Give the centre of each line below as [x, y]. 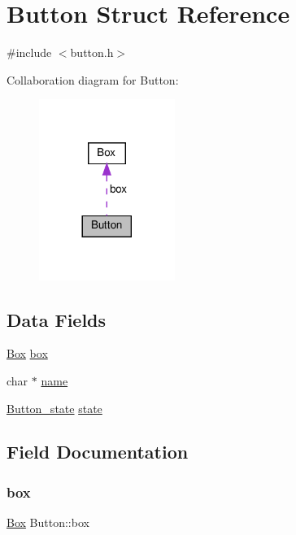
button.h [92, 52]
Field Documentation [98, 452]
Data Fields [57, 319]
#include [29, 52]
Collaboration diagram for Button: [93, 79]
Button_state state [54, 408]
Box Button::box [48, 522]
